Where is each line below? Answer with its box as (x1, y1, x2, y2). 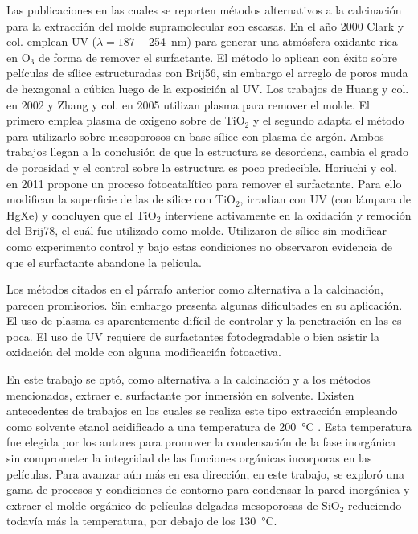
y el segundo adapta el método (252, 112, 404, 129)
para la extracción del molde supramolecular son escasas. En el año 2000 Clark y (6, 17, 404, 34)
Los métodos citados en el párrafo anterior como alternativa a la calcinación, (6, 281, 383, 298)
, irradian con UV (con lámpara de (240, 191, 412, 207)
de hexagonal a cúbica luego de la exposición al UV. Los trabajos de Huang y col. (6, 80, 409, 97)
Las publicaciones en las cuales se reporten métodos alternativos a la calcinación (6, 2, 402, 18)
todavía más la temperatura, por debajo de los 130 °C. (6, 512, 277, 529)
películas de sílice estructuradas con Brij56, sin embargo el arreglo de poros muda (6, 64, 408, 81)
